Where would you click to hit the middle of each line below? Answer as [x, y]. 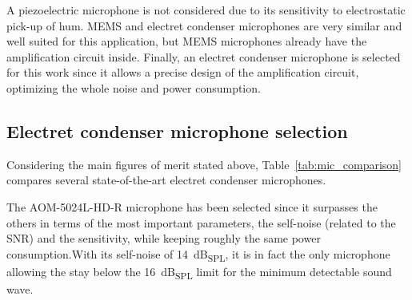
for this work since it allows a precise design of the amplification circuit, [183, 72]
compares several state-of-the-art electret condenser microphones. [166, 180]
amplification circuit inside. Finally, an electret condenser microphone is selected [204, 56]
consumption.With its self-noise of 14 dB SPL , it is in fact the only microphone [198, 255]
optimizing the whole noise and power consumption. [134, 87]
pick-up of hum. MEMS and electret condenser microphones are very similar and [204, 25]
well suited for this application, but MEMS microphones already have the [187, 41]
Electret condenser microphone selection [177, 130]
